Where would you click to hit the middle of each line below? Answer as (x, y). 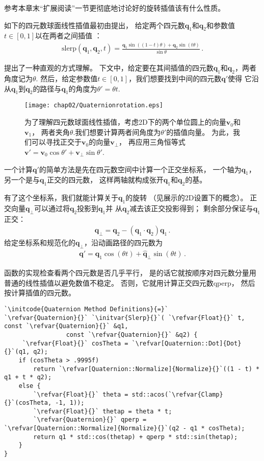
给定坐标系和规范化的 (40, 243)
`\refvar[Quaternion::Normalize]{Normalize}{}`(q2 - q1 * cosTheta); (125, 429)
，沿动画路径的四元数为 (123, 243)
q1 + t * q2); (28, 377)
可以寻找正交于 (56, 142)
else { (30, 386)
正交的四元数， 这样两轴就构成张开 (105, 180)
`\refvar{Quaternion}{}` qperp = (90, 420)
